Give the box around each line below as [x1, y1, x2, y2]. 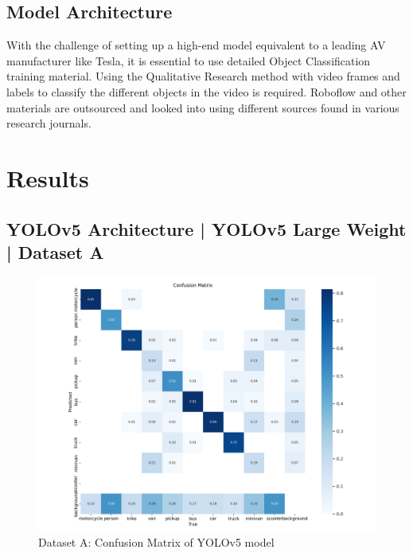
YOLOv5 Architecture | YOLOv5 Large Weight [6, 216, 407, 241]
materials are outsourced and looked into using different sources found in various [6, 99, 399, 116]
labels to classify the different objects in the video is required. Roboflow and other [6, 83, 407, 100]
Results [6, 161, 89, 194]
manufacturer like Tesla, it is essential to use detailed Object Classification [6, 52, 371, 69]
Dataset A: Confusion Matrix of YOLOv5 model [38, 534, 275, 551]
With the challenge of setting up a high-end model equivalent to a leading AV [6, 37, 386, 53]
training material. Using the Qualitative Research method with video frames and [6, 68, 400, 84]
